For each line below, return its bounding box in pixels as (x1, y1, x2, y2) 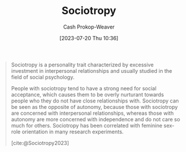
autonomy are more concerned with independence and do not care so (11, 115, 181, 123)
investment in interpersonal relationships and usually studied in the (11, 67, 173, 74)
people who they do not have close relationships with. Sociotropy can (11, 97, 179, 104)
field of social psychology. (11, 73, 75, 80)
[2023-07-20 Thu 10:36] (59, 34, 119, 41)
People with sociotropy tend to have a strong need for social (11, 84, 157, 91)
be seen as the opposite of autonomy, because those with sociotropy (11, 103, 178, 110)
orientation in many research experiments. (22, 128, 124, 135)
